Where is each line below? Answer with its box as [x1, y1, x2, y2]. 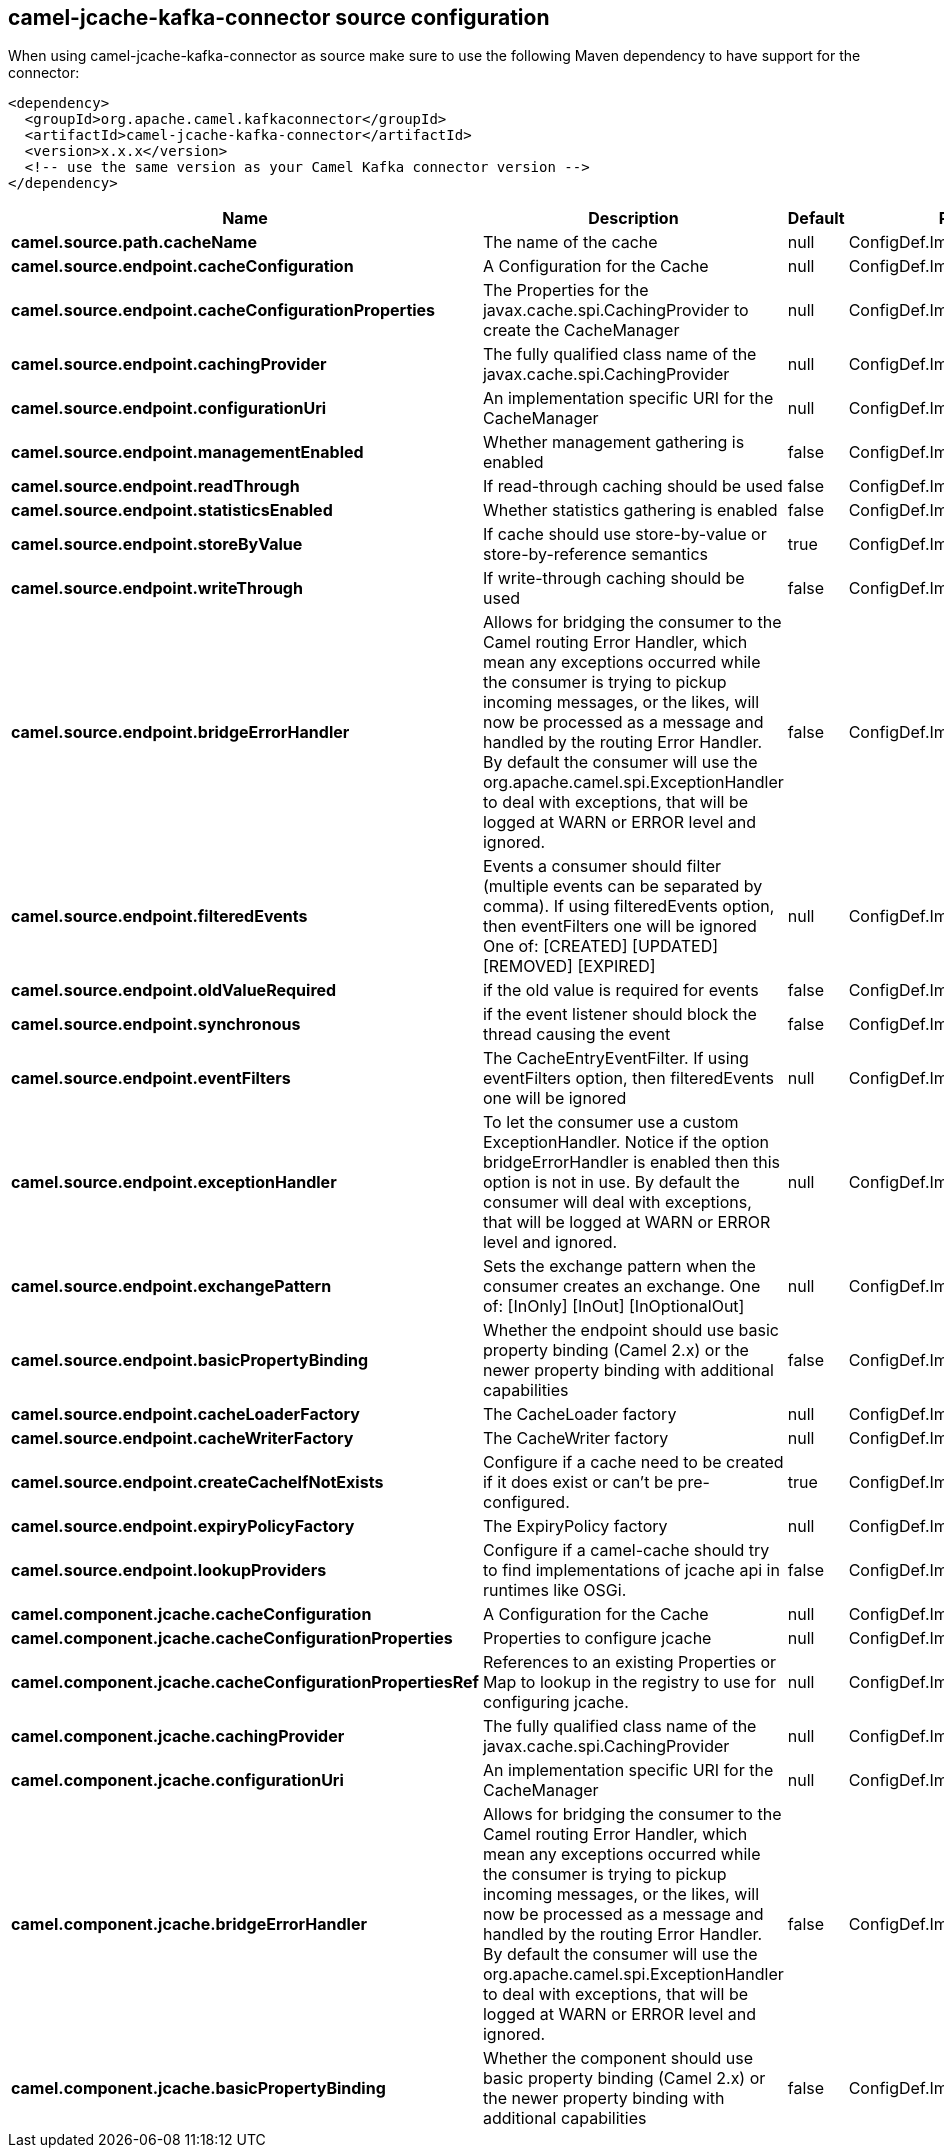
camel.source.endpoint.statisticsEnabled [11, 500, 333, 521]
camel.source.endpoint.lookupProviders [11, 1560, 327, 1581]
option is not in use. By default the [482, 1172, 740, 1193]
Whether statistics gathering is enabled [482, 500, 778, 521]
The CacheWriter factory [482, 1428, 669, 1449]
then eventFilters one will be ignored [482, 916, 757, 937]
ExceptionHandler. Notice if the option [482, 1132, 769, 1153]
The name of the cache [482, 232, 658, 253]
